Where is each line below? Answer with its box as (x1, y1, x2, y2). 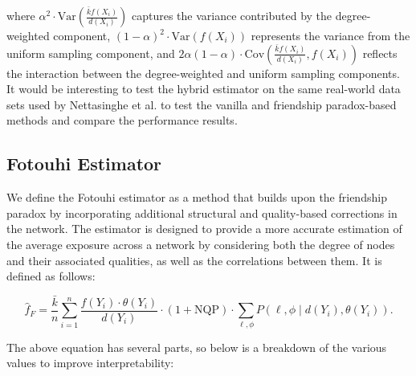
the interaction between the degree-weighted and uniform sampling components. (6, 64, 400, 81)
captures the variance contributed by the (131, 7, 332, 23)
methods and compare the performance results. (6, 112, 238, 129)
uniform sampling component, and (6, 44, 175, 61)
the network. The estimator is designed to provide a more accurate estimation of (6, 220, 402, 237)
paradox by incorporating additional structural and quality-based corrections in (6, 204, 398, 221)
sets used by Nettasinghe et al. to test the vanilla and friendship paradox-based (6, 96, 397, 112)
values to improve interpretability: (6, 354, 174, 371)
